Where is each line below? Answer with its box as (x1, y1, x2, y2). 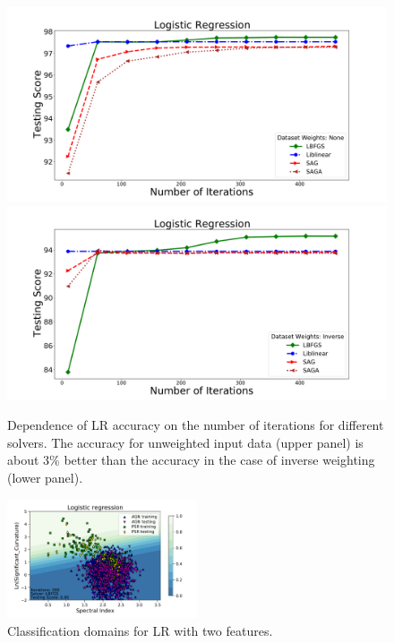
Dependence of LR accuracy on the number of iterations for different (7, 416, 384, 434)
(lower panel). (7, 467, 83, 486)
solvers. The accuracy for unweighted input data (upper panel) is (7, 433, 364, 451)
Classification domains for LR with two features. (7, 621, 273, 639)
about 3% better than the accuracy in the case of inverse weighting (7, 450, 375, 469)
